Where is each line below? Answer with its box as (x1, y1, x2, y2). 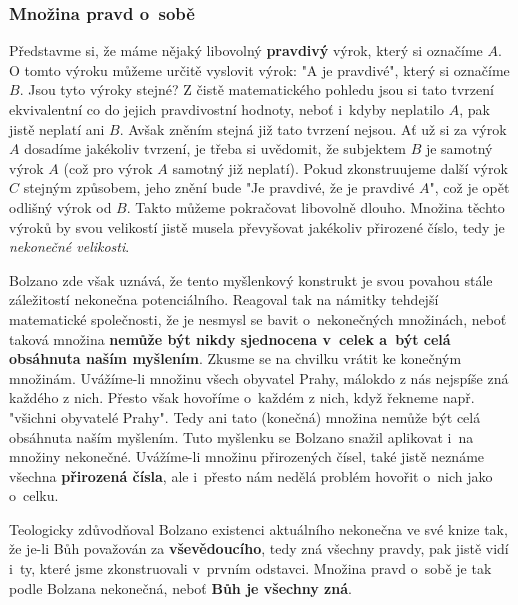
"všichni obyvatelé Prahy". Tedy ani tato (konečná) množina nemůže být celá (9, 406, 481, 427)
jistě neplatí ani (9, 118, 105, 139)
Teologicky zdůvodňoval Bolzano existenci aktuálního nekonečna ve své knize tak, (9, 518, 508, 539)
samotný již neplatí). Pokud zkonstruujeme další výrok (172, 157, 508, 178)
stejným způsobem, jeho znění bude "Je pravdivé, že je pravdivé (23, 177, 415, 198)
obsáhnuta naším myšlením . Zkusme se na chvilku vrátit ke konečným (9, 348, 462, 369)
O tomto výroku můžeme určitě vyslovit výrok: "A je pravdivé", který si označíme (9, 59, 510, 80)
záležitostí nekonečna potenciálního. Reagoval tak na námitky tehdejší (9, 289, 439, 310)
